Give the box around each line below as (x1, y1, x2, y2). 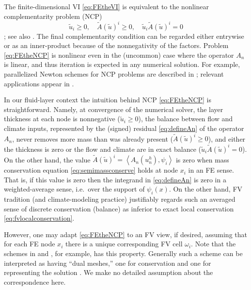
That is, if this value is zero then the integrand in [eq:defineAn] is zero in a (4, 174, 226, 184)
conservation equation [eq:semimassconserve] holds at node (4, 165, 178, 175)
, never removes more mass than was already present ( (12, 133, 173, 144)
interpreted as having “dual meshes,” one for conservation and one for (4, 258, 211, 268)
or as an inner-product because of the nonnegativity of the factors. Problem (4, 40, 229, 50)
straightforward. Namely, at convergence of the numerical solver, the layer (4, 104, 223, 114)
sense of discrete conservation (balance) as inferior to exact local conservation (4, 203, 234, 213)
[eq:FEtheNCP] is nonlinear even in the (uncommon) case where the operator (4, 49, 234, 60)
